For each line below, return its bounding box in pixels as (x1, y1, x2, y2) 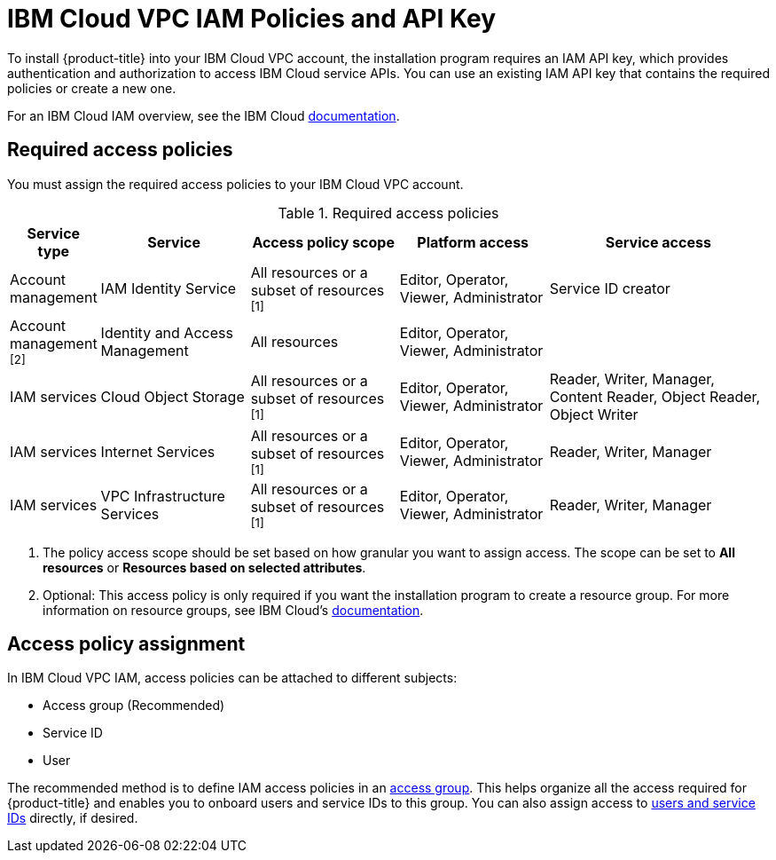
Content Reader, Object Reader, (549, 387, 761, 406)
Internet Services (100, 442, 216, 461)
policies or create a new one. (7, 80, 176, 96)
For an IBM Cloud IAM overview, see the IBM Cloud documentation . (7, 107, 400, 123)
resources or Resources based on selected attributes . (43, 559, 366, 575)
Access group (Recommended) (43, 698, 225, 714)
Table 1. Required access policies (278, 203, 499, 222)
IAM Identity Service (100, 279, 237, 297)
